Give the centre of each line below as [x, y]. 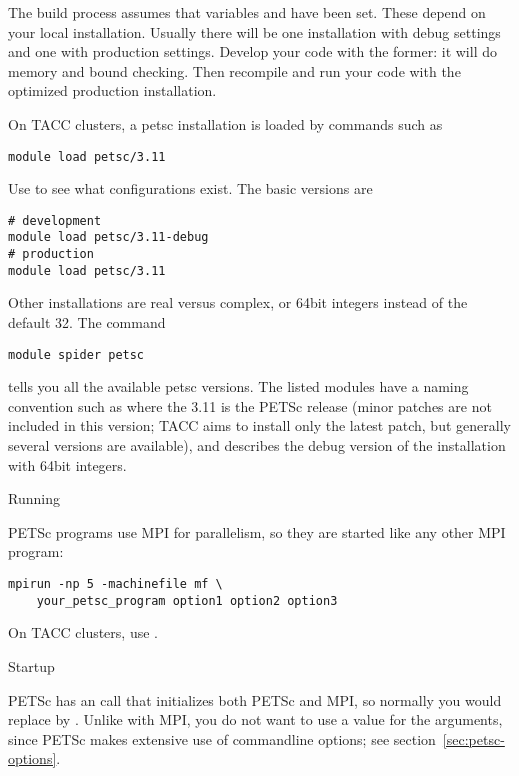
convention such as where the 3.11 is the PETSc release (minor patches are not [250, 405]
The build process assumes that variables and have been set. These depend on [247, 12]
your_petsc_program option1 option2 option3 [187, 600]
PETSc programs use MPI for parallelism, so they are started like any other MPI [257, 531]
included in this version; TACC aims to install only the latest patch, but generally [259, 425]
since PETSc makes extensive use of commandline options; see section [222, 738]
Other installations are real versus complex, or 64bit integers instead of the [238, 302]
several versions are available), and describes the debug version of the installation [257, 445]
